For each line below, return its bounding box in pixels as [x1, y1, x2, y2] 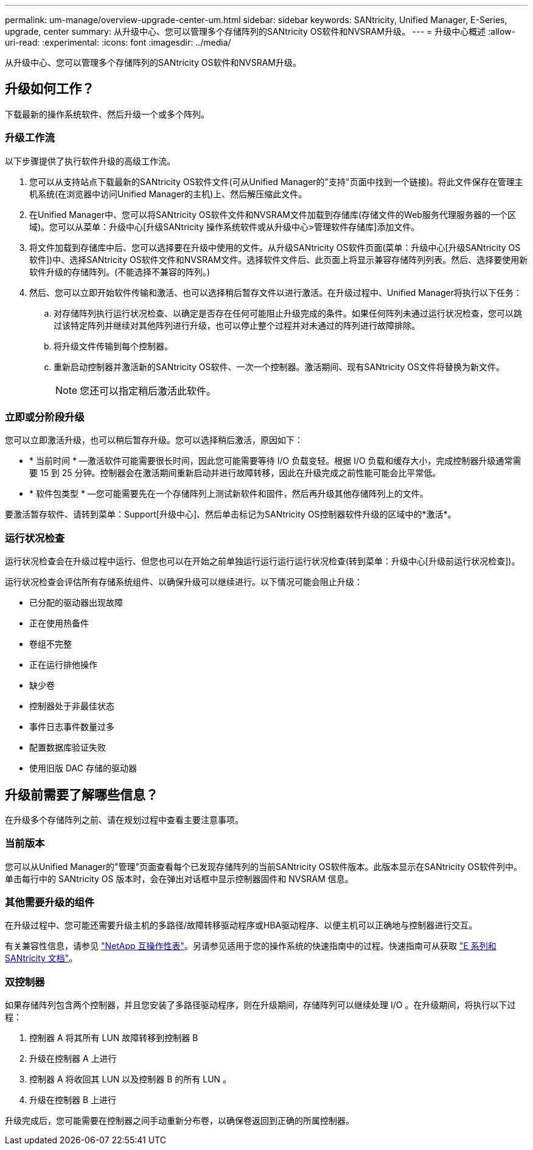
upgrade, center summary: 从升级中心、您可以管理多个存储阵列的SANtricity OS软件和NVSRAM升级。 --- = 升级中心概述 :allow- [5, 26, 515, 37]
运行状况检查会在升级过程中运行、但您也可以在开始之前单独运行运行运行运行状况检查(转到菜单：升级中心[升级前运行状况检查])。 [5, 556, 520, 567]
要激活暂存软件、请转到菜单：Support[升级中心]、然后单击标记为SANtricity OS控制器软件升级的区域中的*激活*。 [5, 509, 456, 520]
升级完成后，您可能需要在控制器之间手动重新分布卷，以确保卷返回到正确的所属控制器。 [5, 1115, 354, 1126]
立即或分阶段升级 [5, 410, 85, 423]
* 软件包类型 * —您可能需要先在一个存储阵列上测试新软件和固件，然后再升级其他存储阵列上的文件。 [29, 488, 428, 499]
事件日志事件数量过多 [29, 721, 114, 732]
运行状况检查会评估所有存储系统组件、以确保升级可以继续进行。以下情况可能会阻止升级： [5, 577, 363, 587]
